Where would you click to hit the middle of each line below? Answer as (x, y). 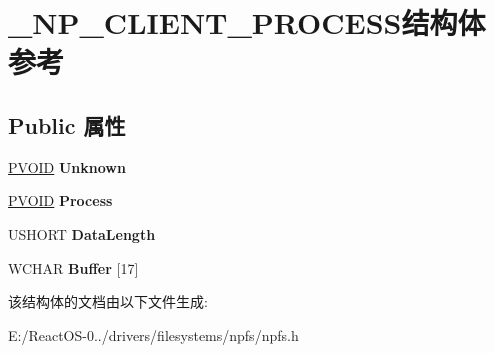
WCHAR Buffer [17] (73, 267)
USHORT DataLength (82, 233)
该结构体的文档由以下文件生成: (108, 301)
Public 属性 (67, 124)
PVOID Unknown (67, 166)
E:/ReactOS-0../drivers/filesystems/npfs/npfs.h (153, 334)
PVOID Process (60, 200)
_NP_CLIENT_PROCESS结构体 (247, 22)
